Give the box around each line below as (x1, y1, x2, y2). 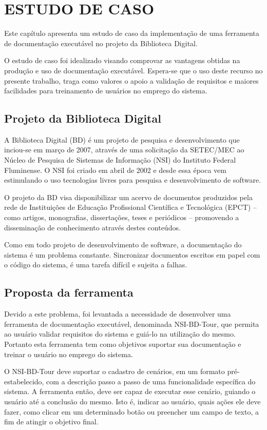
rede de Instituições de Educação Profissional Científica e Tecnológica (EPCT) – (4, 202, 257, 212)
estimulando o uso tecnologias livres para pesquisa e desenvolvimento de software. (4, 174, 261, 185)
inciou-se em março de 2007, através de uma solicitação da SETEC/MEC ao (4, 144, 244, 155)
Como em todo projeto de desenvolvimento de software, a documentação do (4, 239, 242, 250)
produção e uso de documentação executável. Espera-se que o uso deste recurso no (4, 65, 263, 75)
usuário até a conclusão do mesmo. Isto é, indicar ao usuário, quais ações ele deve (4, 396, 261, 406)
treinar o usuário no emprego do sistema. (4, 348, 133, 359)
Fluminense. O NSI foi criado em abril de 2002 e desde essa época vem (4, 164, 226, 175)
